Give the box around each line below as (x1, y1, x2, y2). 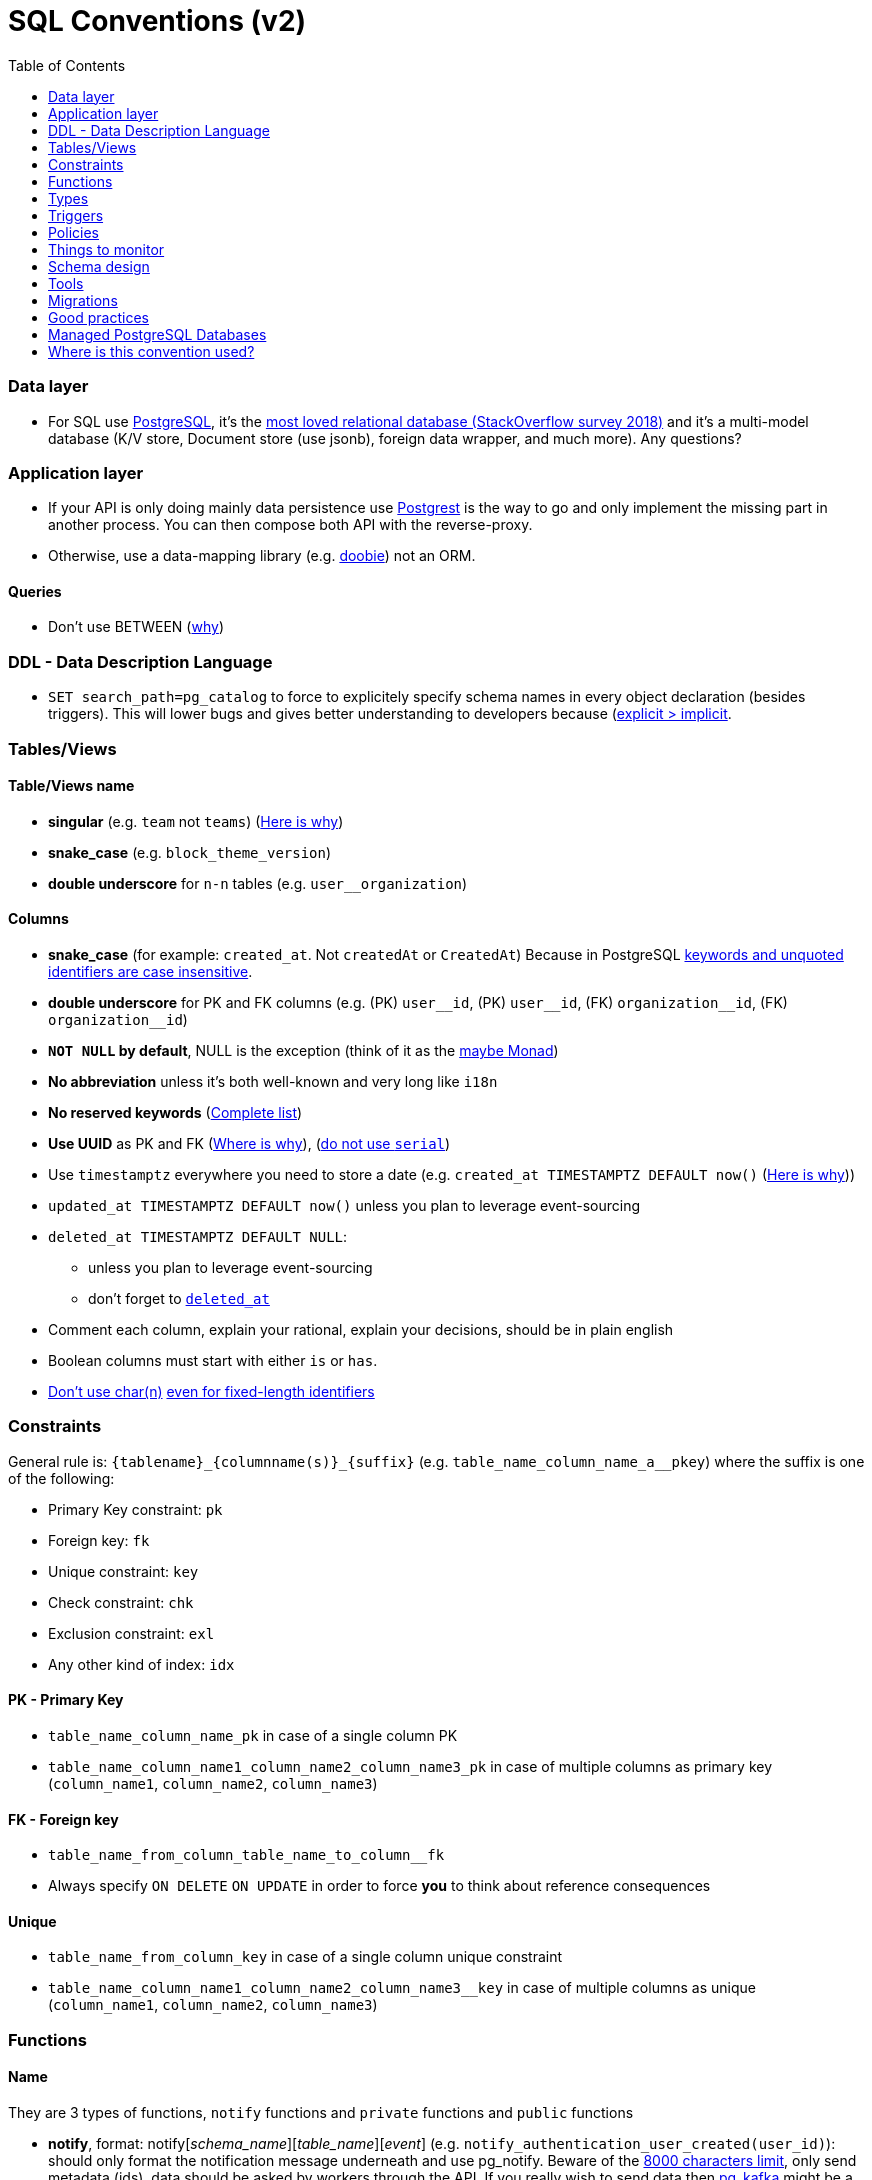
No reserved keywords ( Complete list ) (48, 1104, 303, 1122)
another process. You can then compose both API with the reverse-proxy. (48, 516, 533, 534)
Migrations (48, 291, 118, 309)
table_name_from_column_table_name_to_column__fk (48, 1847, 445, 1864)
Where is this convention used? (48, 342, 255, 360)
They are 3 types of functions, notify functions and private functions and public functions (8, 2104, 634, 2122)
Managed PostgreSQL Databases (48, 325, 267, 343)
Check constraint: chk (48, 1593, 194, 1611)
